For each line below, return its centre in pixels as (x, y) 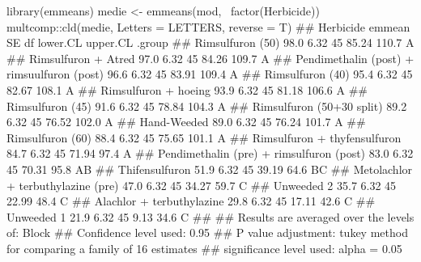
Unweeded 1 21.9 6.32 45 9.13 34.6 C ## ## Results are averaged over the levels (210, 216)
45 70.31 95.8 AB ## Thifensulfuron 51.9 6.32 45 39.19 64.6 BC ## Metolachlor (210, 169)
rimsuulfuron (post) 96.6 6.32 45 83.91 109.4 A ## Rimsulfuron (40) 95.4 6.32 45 (210, 74)
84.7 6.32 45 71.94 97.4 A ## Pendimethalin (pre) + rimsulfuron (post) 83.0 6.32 (210, 153)
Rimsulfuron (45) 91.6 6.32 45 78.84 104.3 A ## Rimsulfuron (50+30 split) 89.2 (207, 106)
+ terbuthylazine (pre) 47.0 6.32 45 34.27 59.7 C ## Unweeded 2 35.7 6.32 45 (202, 185)
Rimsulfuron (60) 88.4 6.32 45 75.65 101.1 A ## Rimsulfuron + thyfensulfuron (204, 137)
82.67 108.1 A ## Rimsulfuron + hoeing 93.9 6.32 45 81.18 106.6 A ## (187, 89)
